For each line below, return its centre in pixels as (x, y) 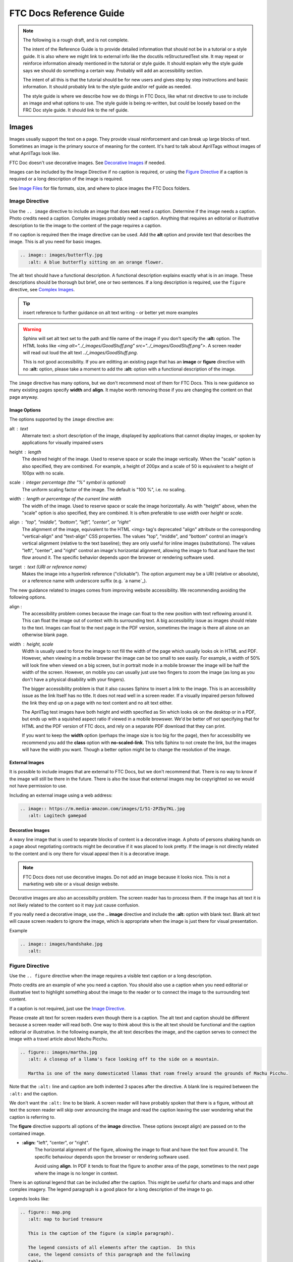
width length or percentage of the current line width (65, 499)
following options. (28, 597)
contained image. (27, 1133)
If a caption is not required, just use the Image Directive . (68, 1008)
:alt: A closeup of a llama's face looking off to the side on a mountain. (124, 1059)
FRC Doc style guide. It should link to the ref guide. (76, 110)
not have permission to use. (38, 786)
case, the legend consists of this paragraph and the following (109, 1255)
